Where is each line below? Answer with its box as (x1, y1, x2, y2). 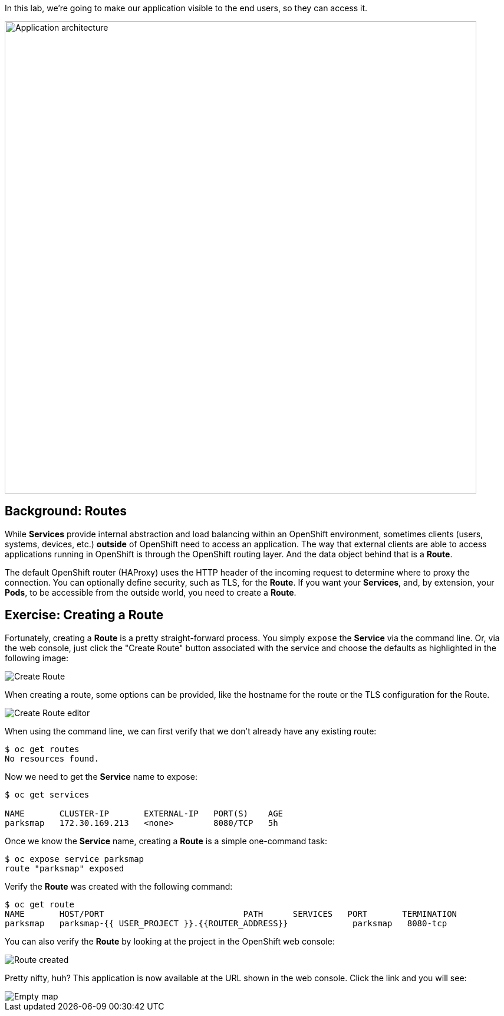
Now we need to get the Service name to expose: (5, 771, 197, 782)
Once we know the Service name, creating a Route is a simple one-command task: (5, 835, 327, 846)
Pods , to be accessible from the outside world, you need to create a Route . (5, 587, 297, 597)
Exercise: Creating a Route (5, 607, 164, 623)
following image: (5, 652, 69, 663)
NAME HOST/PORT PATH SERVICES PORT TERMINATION (5, 909, 457, 919)
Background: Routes (5, 504, 127, 519)
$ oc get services (5, 789, 90, 799)
